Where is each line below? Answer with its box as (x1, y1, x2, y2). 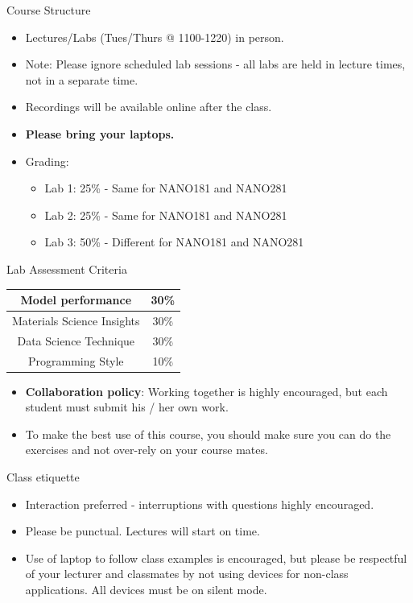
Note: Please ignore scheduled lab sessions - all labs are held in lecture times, (25, 56, 406, 72)
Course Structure (6, 2, 91, 18)
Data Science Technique (17, 332, 135, 349)
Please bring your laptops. (25, 125, 175, 142)
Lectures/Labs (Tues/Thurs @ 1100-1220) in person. (25, 28, 284, 45)
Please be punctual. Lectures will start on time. (25, 522, 260, 539)
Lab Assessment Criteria (6, 260, 127, 277)
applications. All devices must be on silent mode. (25, 581, 267, 597)
